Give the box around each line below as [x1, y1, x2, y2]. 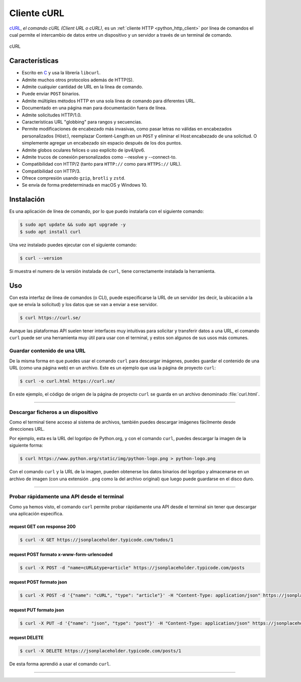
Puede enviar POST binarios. [22, 91, 80, 97]
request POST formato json [9, 579, 67, 585]
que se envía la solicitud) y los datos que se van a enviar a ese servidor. [9, 302, 158, 308]
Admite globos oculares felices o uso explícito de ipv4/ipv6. [22, 147, 145, 153]
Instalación [9, 195, 45, 204]
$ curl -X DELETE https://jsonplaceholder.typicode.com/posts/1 [20, 648, 182, 654]
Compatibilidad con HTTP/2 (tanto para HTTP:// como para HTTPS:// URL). [22, 161, 182, 167]
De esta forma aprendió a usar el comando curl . [9, 661, 111, 667]
